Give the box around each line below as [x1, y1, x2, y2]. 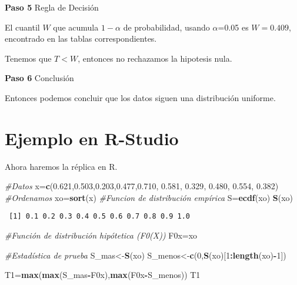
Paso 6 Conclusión [5, 72, 74, 84]
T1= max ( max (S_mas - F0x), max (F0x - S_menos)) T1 [5, 269, 201, 281]
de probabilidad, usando [123, 21, 210, 33]
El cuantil [5, 21, 40, 33]
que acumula [53, 21, 99, 33]
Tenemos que [5, 52, 52, 64]
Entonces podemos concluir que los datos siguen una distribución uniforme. [5, 91, 276, 103]
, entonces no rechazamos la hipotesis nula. [78, 52, 232, 64]
